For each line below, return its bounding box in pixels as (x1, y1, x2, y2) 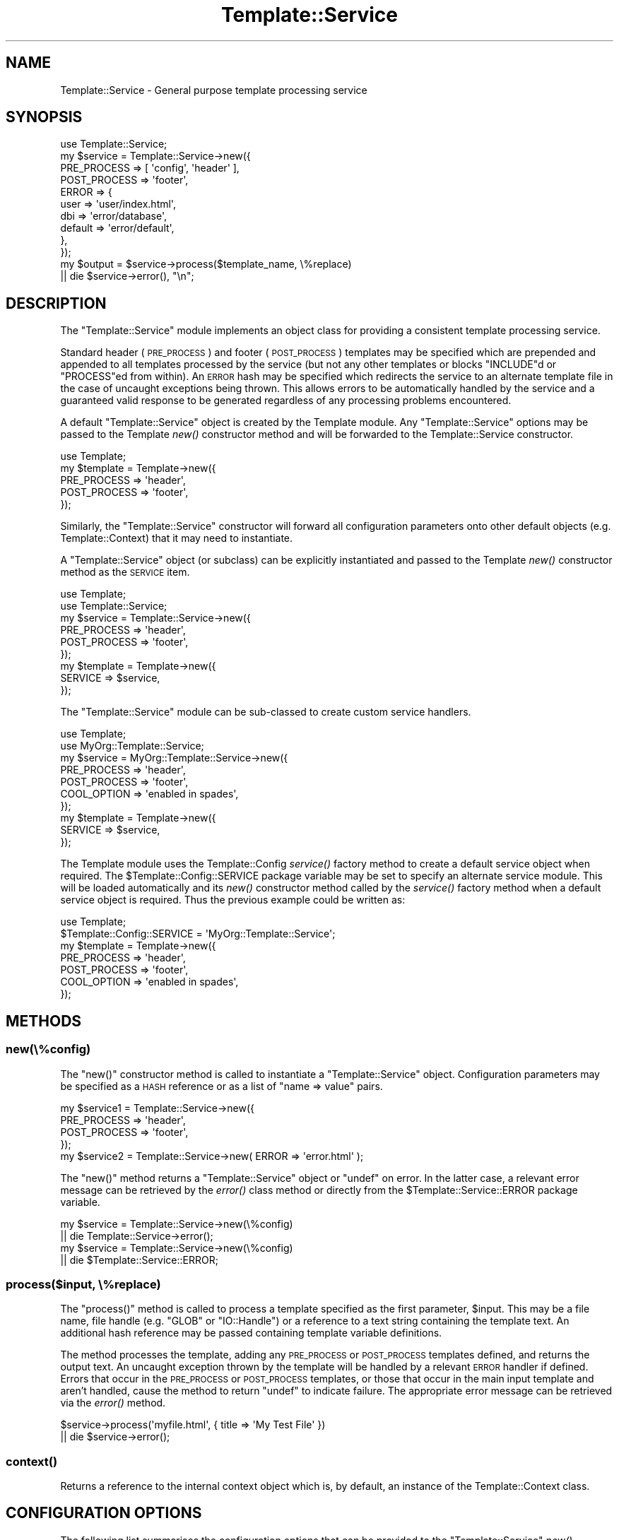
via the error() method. (60, 1397, 166, 1409)
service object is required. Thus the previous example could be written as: (60, 894, 406, 906)
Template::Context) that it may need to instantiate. (60, 532, 293, 545)
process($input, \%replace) (6, 1277, 161, 1291)
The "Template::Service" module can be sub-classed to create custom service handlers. (60, 706, 471, 718)
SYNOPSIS (6, 108, 83, 126)
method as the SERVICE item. (60, 566, 190, 579)
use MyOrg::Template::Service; (60, 740, 204, 752)
